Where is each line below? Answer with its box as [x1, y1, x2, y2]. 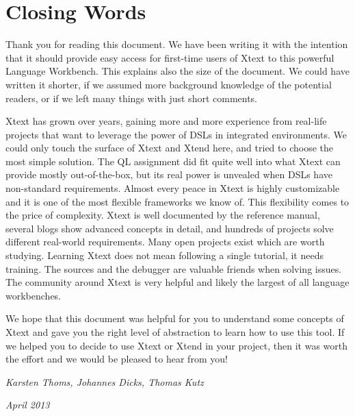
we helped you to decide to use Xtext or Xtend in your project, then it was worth [5, 338, 348, 352]
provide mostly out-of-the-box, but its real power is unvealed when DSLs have [5, 167, 332, 182]
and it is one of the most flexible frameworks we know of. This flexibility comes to [5, 194, 350, 208]
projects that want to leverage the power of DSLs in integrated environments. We [5, 127, 347, 141]
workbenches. [5, 288, 62, 302]
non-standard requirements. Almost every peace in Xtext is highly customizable [5, 181, 340, 195]
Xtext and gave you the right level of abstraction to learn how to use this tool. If [5, 325, 345, 339]
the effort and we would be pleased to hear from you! [5, 352, 228, 366]
